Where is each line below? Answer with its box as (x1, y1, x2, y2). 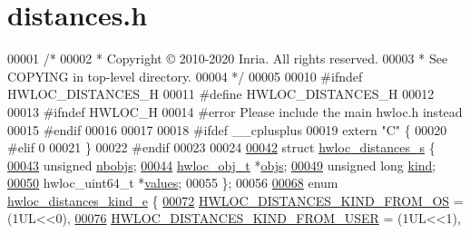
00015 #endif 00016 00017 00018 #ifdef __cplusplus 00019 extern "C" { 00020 (7, 120, 447, 139)
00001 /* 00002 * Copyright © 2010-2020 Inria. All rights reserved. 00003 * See (7, 49, 448, 68)
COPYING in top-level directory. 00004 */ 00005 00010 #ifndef (7, 66, 363, 85)
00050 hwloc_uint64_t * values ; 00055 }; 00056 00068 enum (7, 173, 338, 192)
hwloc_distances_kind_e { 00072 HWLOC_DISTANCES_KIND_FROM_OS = (7, 190, 464, 210)
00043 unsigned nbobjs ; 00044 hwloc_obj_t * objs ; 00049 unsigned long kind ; (7, 155, 436, 174)
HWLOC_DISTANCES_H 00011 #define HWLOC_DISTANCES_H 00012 (7, 84, 435, 103)
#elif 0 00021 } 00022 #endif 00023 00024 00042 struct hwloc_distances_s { (7, 138, 436, 157)
